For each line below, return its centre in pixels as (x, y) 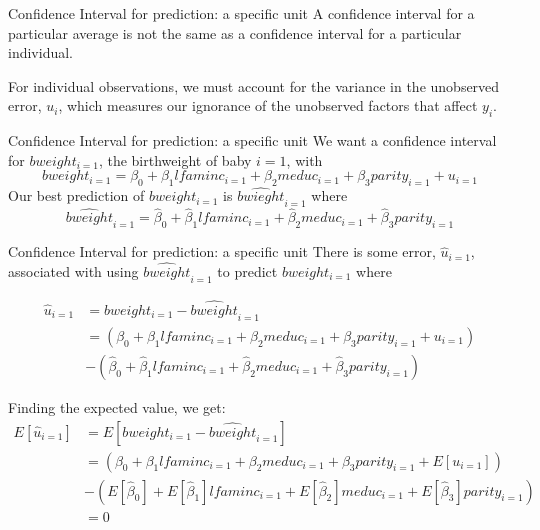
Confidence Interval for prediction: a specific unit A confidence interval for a (241, 13)
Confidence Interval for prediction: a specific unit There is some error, (222, 251)
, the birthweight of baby (175, 159)
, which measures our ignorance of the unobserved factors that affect (268, 105)
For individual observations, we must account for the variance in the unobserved (254, 85)
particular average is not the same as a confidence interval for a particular (235, 32)
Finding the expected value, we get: (117, 406)
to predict (247, 271)
